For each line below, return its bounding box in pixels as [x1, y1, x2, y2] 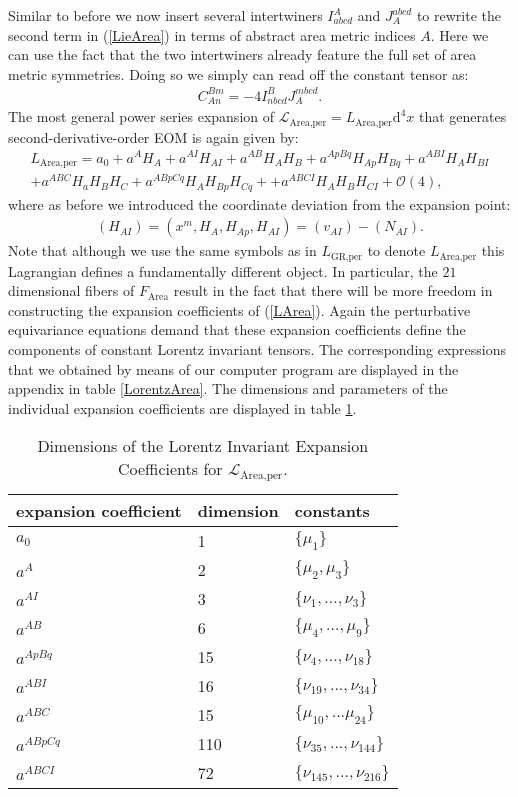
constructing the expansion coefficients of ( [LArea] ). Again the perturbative [8, 299, 471, 320]
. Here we [430, 24, 489, 45]
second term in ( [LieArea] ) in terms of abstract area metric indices [8, 24, 416, 45]
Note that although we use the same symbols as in [8, 240, 317, 261]
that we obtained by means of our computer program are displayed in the [8, 358, 459, 379]
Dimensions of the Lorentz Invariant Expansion [37, 434, 369, 458]
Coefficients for [118, 457, 223, 481]
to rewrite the [416, 5, 501, 25]
